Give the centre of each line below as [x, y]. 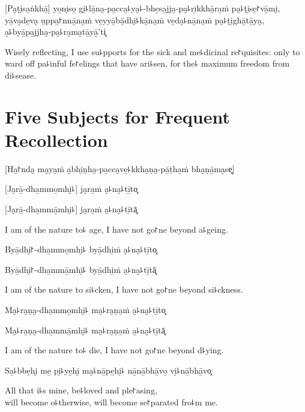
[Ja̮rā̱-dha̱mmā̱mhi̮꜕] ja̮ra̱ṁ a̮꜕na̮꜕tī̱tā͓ [71, 209]
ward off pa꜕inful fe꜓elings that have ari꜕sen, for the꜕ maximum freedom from [147, 63]
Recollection [56, 139]
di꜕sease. [20, 75]
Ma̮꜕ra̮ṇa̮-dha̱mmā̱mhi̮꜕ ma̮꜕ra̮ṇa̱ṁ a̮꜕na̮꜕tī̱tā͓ [85, 330]
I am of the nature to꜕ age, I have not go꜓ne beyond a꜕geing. [116, 229]
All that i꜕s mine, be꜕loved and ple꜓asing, [81, 390]
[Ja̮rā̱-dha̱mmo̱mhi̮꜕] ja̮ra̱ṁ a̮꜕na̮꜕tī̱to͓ [71, 189]
